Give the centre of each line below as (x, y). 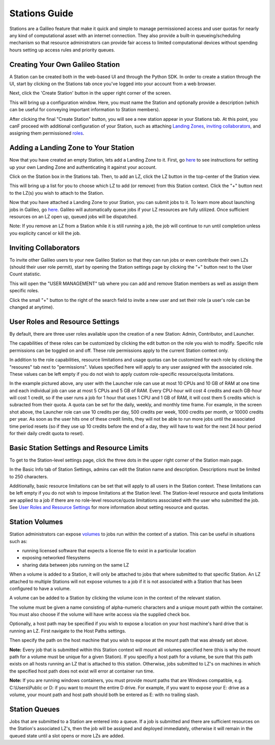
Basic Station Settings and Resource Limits (79, 448)
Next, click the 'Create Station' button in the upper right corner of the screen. (90, 93)
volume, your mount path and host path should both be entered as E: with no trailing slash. (104, 695)
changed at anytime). (32, 307)
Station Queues (35, 709)
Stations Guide (42, 13)
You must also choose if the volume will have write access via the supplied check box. (100, 614)
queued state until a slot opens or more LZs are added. (67, 736)
